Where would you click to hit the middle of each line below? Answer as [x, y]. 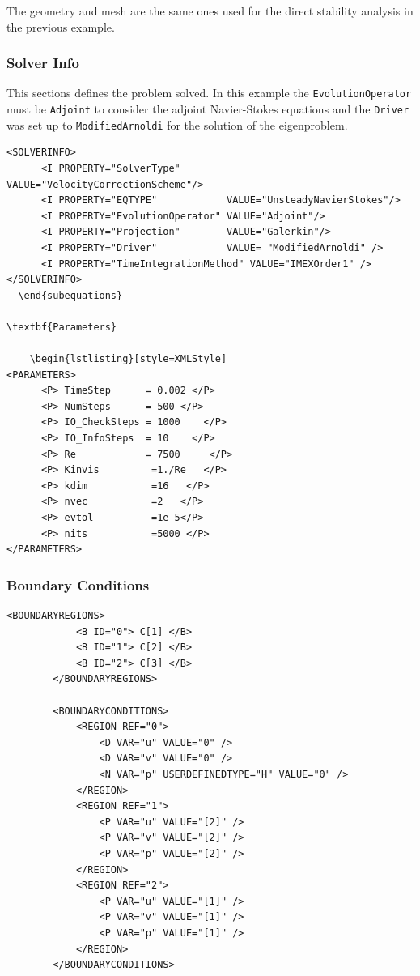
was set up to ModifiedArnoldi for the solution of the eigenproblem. [177, 124]
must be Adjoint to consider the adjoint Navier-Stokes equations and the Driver [208, 109]
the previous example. [61, 26]
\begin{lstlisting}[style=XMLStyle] [128, 359]
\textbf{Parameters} [62, 327]
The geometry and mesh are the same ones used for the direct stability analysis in [210, 11]
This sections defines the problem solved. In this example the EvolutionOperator [209, 93]
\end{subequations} [70, 295]
